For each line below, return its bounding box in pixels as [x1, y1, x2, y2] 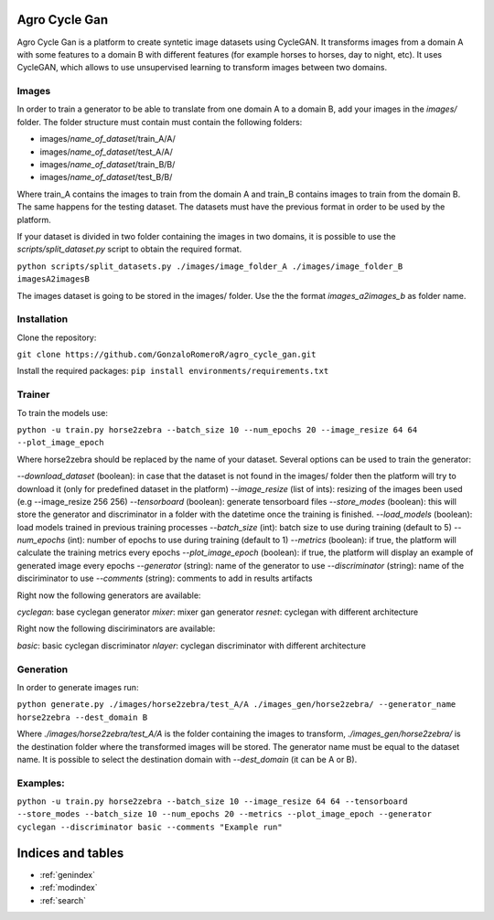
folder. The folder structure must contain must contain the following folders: [16, 116, 303, 127]
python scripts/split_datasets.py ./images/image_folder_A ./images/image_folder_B [16, 261, 403, 272]
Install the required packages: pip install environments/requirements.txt [16, 366, 329, 377]
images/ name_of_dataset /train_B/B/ [39, 159, 176, 169]
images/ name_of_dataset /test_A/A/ [39, 146, 173, 157]
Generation [16, 663, 69, 676]
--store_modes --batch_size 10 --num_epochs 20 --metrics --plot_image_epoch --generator [16, 809, 432, 819]
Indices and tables [16, 845, 124, 861]
